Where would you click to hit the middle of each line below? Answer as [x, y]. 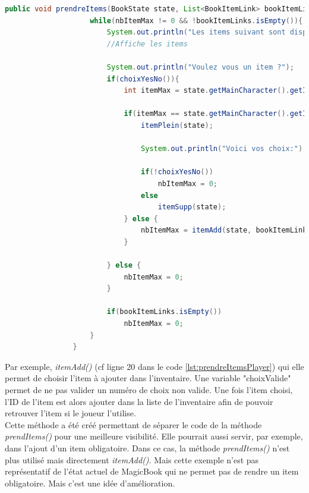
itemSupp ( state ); [192, 207]
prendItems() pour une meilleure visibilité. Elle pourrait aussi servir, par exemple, [154, 436]
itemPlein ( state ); [177, 125]
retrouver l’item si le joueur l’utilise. [70, 413]
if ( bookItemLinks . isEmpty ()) [164, 312]
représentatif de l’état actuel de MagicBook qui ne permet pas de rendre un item [152, 471]
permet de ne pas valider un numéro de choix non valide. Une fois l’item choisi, [149, 390]
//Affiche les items [147, 44]
